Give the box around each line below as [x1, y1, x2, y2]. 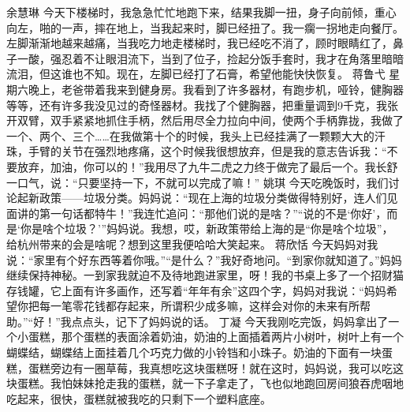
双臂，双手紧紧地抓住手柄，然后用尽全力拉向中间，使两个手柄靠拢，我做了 [17, 112, 404, 129]
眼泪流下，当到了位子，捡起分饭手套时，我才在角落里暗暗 [105, 50, 404, 66]
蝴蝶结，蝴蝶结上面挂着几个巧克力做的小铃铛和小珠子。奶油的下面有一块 [6, 344, 382, 361]
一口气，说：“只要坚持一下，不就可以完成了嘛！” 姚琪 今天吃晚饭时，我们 [6, 174, 389, 190]
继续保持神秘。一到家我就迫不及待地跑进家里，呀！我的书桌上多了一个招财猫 [6, 267, 404, 283]
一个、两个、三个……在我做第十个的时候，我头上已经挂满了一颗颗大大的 [6, 127, 375, 144]
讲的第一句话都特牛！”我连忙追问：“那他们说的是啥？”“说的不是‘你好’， [17, 204, 387, 221]
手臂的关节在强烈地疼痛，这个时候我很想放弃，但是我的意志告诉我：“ [28, 143, 387, 159]
